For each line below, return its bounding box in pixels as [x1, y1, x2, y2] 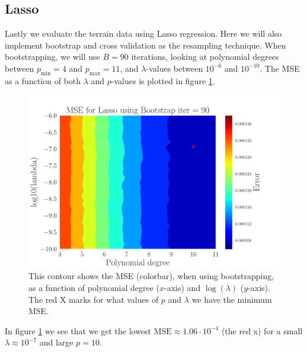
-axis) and [164, 281, 201, 294]
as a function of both [5, 74, 81, 87]
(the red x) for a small [221, 324, 303, 337]
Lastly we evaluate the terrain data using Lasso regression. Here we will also [5, 27, 282, 40]
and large [39, 336, 73, 348]
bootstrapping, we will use [5, 50, 100, 63]
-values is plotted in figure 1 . [111, 74, 215, 87]
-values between [146, 62, 203, 74]
